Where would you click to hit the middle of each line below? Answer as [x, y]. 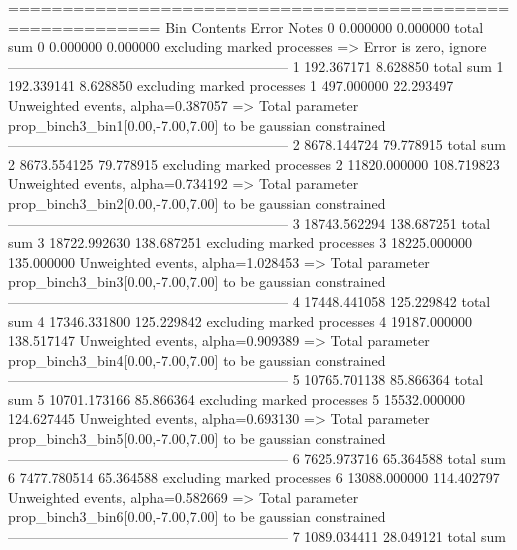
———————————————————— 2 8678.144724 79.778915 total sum [257, 144]
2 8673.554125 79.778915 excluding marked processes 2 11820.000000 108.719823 [254, 163]
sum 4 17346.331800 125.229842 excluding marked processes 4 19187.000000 [240, 320]
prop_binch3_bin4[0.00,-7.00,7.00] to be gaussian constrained [197, 359]
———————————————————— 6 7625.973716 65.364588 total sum [257, 457]
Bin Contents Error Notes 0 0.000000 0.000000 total [324, 26]
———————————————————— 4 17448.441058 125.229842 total [249, 300]
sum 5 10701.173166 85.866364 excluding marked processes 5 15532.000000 [236, 398]
